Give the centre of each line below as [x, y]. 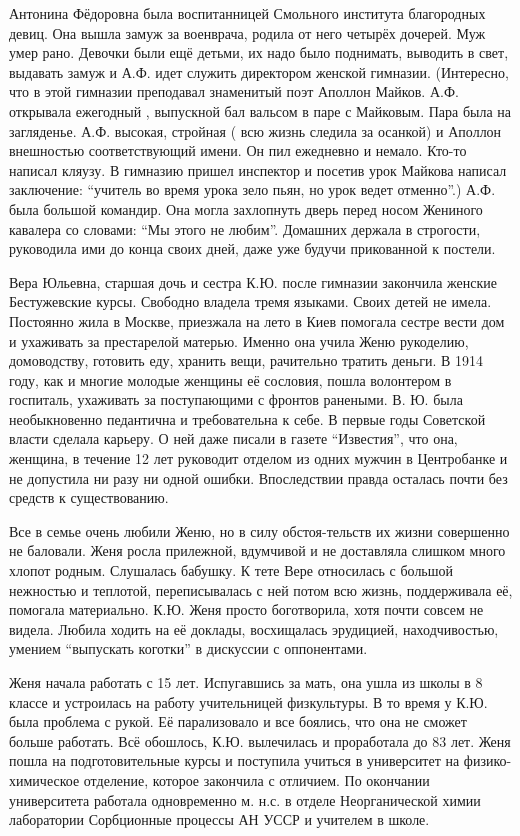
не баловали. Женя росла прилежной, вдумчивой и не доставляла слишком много [257, 550]
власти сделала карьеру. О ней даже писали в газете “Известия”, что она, [233, 438]
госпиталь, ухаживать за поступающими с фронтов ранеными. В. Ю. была [236, 399]
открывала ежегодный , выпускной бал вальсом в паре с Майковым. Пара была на [260, 110]
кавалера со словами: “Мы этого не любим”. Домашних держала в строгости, [245, 228]
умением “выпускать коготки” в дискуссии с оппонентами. [188, 648]
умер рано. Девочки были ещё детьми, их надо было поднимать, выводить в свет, [259, 52]
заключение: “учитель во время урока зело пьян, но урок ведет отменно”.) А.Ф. [252, 189]
